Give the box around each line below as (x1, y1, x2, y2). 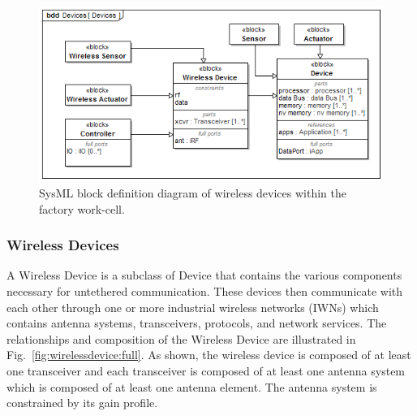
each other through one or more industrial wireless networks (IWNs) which (6, 298, 379, 315)
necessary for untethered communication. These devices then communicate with (6, 283, 403, 300)
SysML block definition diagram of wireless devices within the (39, 184, 346, 201)
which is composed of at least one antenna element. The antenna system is (6, 378, 377, 395)
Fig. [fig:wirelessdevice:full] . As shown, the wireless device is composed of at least (6, 346, 411, 363)
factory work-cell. (39, 200, 125, 217)
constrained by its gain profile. (6, 394, 158, 411)
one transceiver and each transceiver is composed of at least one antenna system (6, 362, 406, 379)
